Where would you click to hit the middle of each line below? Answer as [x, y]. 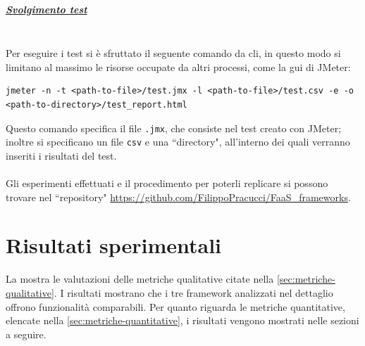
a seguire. [26, 334]
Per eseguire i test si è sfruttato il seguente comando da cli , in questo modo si [173, 53]
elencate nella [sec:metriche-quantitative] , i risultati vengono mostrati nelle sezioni [182, 320]
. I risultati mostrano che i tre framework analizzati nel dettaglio [193, 292]
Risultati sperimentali [114, 245]
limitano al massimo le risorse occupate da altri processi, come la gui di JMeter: [178, 66]
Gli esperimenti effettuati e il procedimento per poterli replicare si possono [167, 183]
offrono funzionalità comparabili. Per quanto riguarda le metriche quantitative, [175, 306]
